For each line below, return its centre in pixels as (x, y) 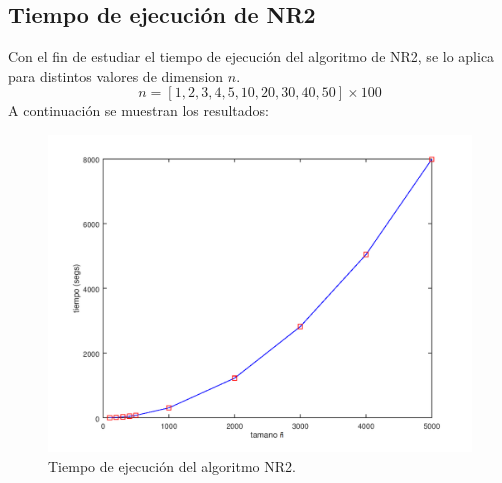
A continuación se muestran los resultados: (139, 110)
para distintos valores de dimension (116, 75)
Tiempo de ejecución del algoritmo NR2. (172, 465)
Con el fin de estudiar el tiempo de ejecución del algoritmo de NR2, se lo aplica (251, 56)
